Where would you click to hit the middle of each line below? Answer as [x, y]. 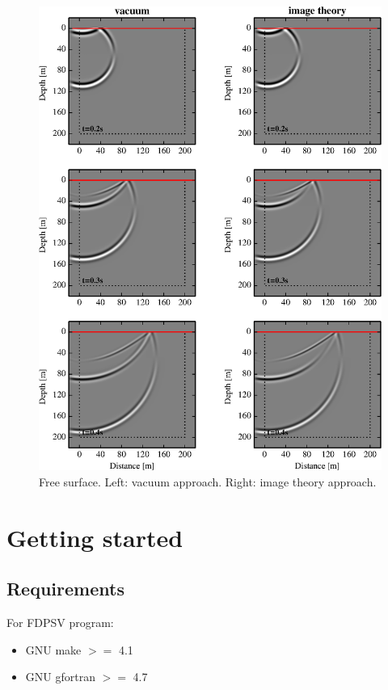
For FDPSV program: [60, 623]
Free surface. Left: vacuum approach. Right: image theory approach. [208, 481]
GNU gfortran [60, 677]
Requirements [65, 589]
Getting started [95, 537]
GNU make [53, 649]
